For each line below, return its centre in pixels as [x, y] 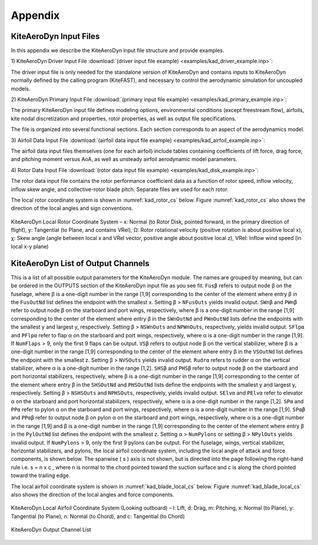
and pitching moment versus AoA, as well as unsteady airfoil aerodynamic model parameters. [124, 159]
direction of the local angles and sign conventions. [72, 208]
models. [21, 88]
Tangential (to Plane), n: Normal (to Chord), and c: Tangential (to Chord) [98, 516]
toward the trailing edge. [41, 475]
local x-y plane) [30, 246]
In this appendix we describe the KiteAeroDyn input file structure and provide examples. [118, 51]
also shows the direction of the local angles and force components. [92, 494]
